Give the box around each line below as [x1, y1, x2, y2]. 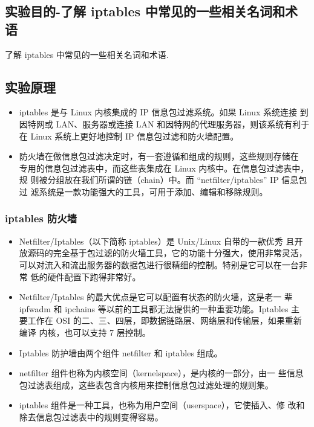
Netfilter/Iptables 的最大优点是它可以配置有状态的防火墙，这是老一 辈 [19, 291, 293, 303]
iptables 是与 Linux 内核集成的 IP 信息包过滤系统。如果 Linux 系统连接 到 [19, 106, 309, 118]
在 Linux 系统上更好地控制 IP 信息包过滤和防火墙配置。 [19, 129, 239, 142]
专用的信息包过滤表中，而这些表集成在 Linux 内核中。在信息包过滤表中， [19, 161, 309, 174]
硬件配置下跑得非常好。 [47, 270, 141, 283]
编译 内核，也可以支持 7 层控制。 [19, 326, 151, 338]
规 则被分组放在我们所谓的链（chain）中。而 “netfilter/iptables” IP [19, 173, 279, 186]
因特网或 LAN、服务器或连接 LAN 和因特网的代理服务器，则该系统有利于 [19, 117, 310, 130]
